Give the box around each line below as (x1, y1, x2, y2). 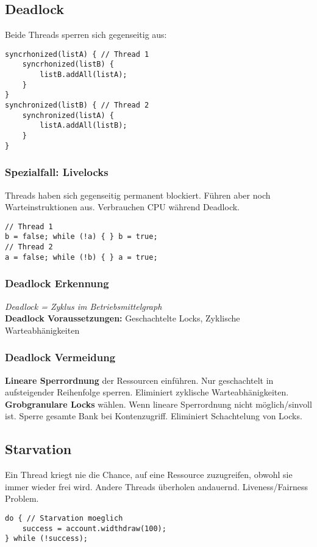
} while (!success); (5, 534, 88, 543)
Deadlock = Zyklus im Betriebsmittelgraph (5, 299, 162, 312)
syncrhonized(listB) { (22, 60, 114, 69)
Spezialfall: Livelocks (5, 164, 109, 180)
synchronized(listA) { (22, 111, 114, 120)
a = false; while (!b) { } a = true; (5, 252, 158, 262)
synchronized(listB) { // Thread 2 (5, 101, 149, 110)
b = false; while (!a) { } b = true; (5, 232, 158, 241)
